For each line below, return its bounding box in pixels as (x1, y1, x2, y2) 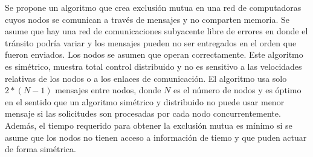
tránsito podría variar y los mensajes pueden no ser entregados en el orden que (5, 36, 297, 49)
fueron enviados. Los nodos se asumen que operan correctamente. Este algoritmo (5, 48, 303, 61)
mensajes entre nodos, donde (55, 84, 161, 96)
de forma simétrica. (5, 143, 76, 155)
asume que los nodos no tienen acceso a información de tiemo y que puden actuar (5, 131, 307, 143)
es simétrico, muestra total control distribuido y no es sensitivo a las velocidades (5, 60, 302, 72)
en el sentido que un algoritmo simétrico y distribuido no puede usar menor (5, 95, 285, 108)
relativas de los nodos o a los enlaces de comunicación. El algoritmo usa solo (5, 72, 287, 84)
